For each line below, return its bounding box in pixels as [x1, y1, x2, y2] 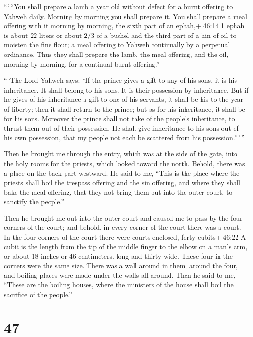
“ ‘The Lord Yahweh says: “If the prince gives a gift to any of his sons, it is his [4, 75, 237, 85]
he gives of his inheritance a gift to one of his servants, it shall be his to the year [4, 94, 243, 104]
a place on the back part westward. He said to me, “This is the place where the [4, 168, 240, 178]
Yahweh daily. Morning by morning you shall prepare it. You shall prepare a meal [4, 11, 247, 21]
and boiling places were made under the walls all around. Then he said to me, [4, 270, 236, 280]
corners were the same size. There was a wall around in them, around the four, [4, 260, 238, 270]
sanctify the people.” [4, 196, 65, 206]
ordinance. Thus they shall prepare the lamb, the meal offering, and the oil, [4, 49, 229, 59]
